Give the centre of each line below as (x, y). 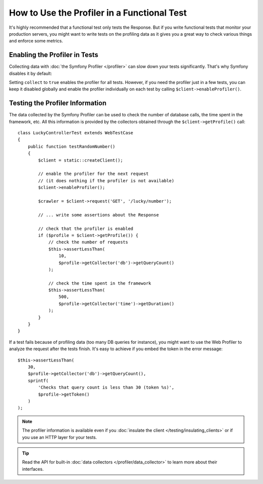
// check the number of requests (88, 242)
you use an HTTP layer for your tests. (60, 437)
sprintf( (38, 380)
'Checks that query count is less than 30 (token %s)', (106, 388)
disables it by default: (30, 73)
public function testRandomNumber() (71, 146)
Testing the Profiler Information (58, 103)
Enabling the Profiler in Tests (54, 55)
